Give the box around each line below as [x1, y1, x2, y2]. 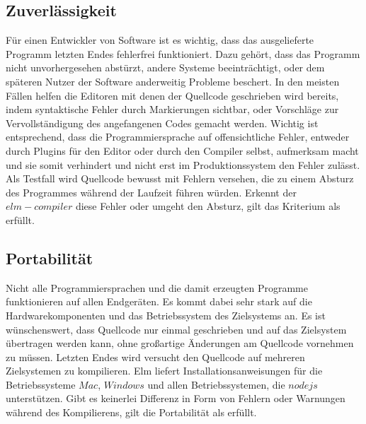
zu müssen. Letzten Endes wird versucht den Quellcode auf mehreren [6, 349, 305, 364]
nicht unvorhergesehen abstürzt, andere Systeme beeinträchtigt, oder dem [6, 60, 325, 75]
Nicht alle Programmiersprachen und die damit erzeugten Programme [6, 280, 308, 295]
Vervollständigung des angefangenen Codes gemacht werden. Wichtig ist [6, 115, 319, 130]
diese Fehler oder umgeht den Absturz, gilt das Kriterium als [75, 199, 341, 213]
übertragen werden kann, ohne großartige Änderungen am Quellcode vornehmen [6, 336, 354, 351]
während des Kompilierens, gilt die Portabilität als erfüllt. [6, 405, 257, 420]
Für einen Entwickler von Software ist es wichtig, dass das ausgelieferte [6, 33, 314, 47]
